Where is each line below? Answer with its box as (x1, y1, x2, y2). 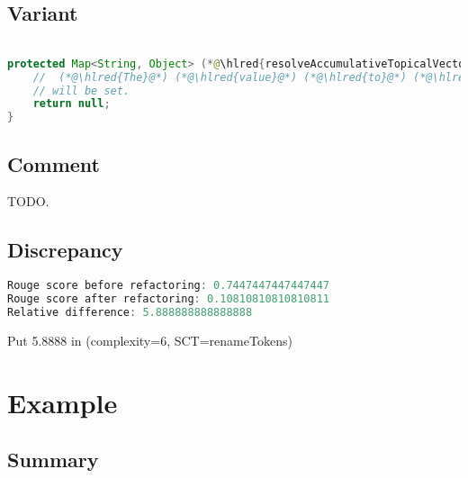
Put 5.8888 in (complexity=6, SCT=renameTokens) (7, 330, 292, 349)
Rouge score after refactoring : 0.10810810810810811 (7, 293, 329, 306)
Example (7, 383, 118, 420)
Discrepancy (7, 236, 123, 264)
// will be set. (32, 84, 130, 97)
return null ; (32, 97, 111, 111)
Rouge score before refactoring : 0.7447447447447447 (7, 279, 329, 293)
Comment (7, 149, 100, 177)
